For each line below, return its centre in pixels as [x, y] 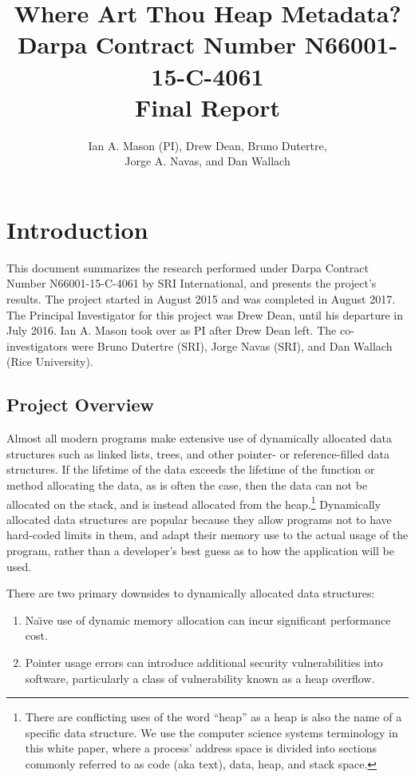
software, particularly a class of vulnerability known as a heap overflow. [200, 678]
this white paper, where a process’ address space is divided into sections [201, 748]
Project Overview [81, 405]
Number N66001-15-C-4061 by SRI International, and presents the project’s [192, 283]
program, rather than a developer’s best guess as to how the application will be [200, 550]
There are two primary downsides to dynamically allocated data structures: [191, 593]
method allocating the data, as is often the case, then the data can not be [187, 484]
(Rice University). [50, 361]
